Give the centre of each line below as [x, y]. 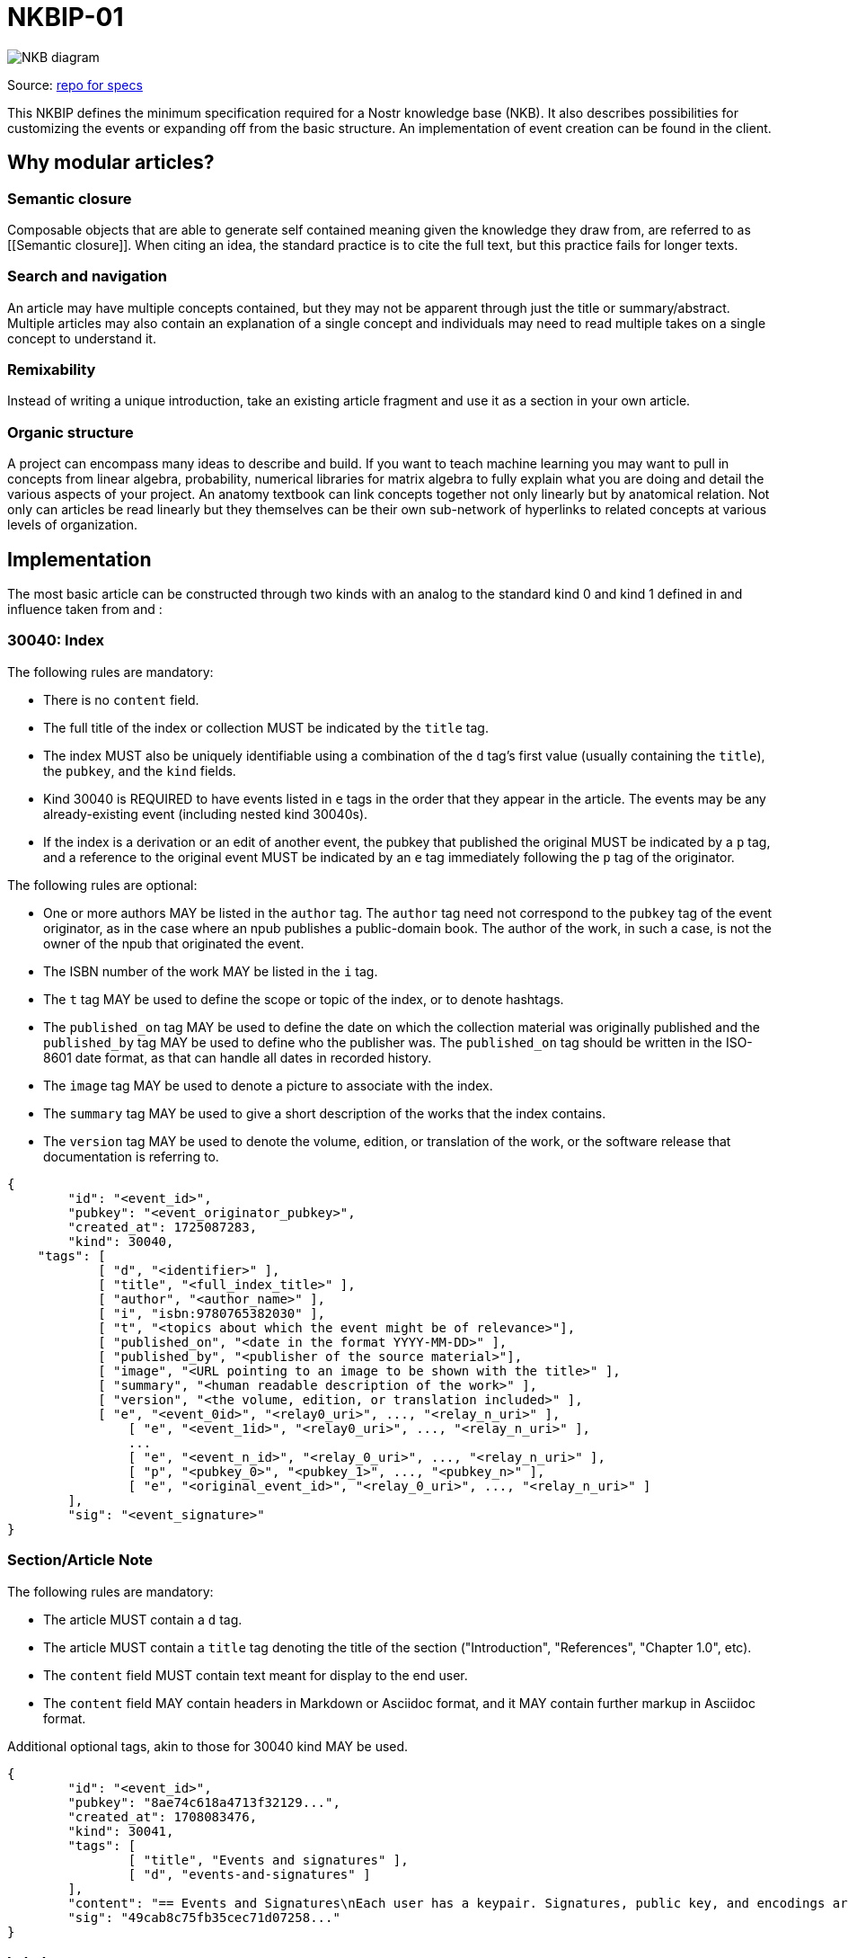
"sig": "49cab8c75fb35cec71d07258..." [204, 1917]
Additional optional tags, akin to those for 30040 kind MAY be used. [208, 1746]
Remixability [52, 370]
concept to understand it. [82, 338]
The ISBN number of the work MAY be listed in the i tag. [211, 971]
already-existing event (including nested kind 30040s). [206, 814]
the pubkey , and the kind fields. [140, 770]
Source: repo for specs [75, 85]
